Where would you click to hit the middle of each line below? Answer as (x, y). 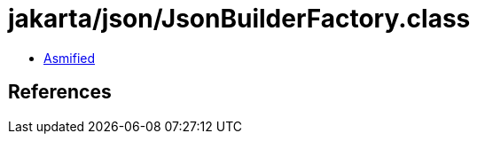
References (60, 92)
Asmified (70, 58)
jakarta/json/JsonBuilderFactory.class (239, 19)
